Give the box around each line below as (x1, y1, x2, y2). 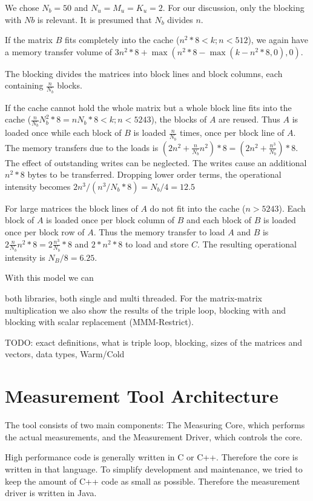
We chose (5, 1, 39, 13)
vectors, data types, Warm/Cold (5, 348, 125, 360)
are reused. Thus (219, 113, 280, 126)
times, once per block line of (179, 126, 285, 139)
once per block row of (5, 226, 85, 238)
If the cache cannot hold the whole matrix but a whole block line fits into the (5, 101, 292, 113)
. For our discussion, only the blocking (162, 1, 305, 13)
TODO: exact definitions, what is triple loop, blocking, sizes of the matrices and (5, 335, 303, 348)
